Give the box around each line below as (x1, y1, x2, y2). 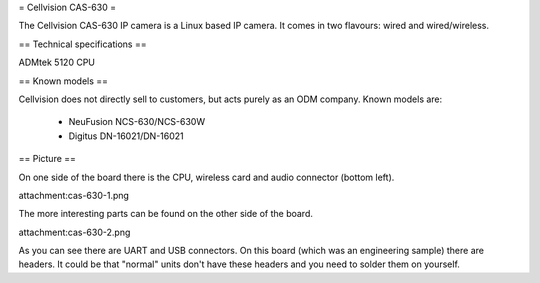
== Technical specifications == (18, 38, 147, 50)
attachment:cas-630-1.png (18, 189, 130, 201)
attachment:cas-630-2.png (18, 226, 131, 238)
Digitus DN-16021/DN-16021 (68, 130, 184, 142)
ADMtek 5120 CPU (18, 56, 95, 69)
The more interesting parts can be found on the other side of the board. (18, 208, 314, 220)
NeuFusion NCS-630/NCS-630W (68, 116, 205, 128)
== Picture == (18, 153, 77, 165)
